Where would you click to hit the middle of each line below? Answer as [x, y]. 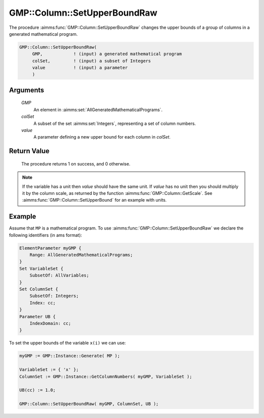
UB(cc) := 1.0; [37, 390]
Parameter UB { [37, 316]
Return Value [29, 151]
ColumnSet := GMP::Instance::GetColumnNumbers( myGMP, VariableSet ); [106, 376]
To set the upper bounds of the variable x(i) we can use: [67, 343]
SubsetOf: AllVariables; [59, 276]
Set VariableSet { [41, 268]
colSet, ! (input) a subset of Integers [91, 61]
